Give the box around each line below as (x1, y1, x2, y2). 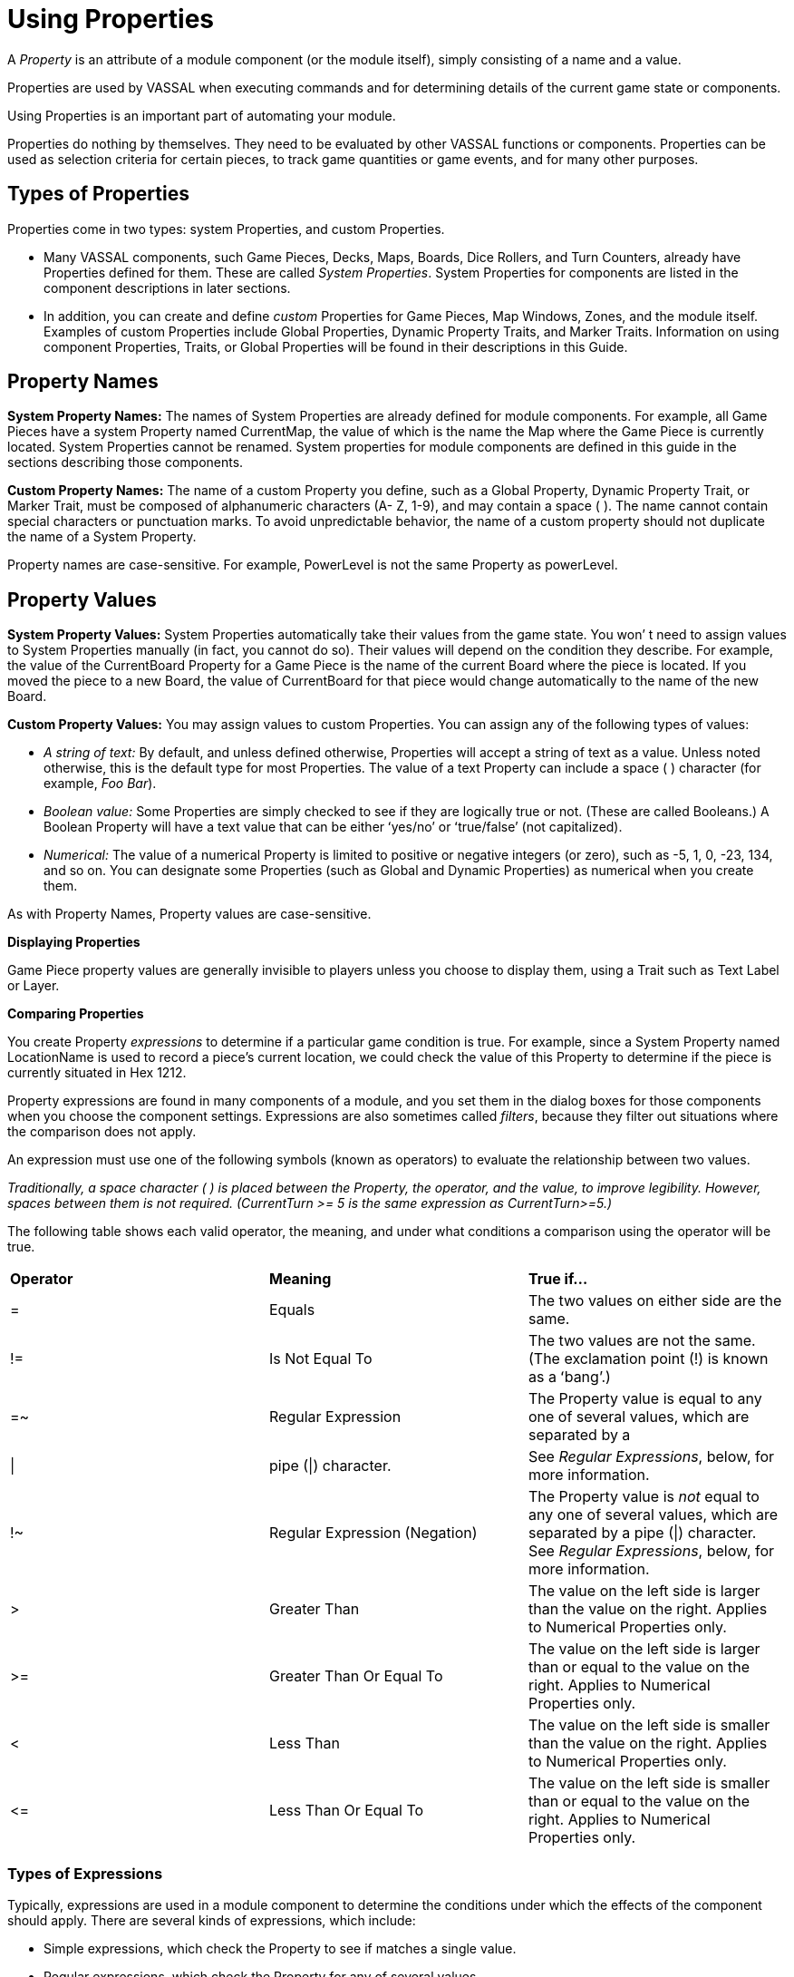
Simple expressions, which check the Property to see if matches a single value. (44, 1941, 517, 1957)
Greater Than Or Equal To (268, 1667, 443, 1686)
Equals (268, 1300, 315, 1320)
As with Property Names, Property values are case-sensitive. (7, 906, 372, 922)
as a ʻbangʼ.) (528, 1368, 611, 1387)
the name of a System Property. (7, 529, 197, 545)
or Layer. (7, 978, 60, 994)
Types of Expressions (7, 1864, 163, 1883)
